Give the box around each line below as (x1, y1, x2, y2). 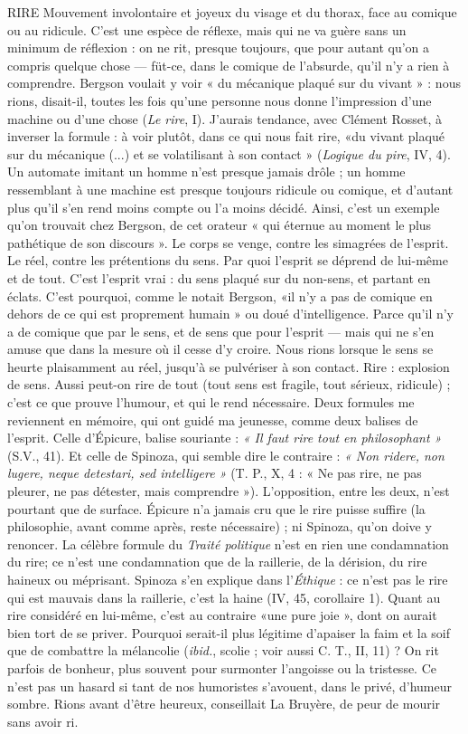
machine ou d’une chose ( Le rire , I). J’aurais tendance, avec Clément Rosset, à (7, 109, 443, 128)
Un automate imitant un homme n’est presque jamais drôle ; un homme (7, 162, 406, 181)
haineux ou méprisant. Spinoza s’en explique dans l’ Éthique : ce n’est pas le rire (7, 570, 448, 588)
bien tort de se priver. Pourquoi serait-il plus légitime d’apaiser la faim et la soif (7, 623, 451, 642)
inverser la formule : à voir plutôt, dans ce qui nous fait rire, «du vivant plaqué (7, 127, 445, 146)
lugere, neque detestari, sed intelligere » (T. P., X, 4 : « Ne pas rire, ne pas (7, 463, 422, 482)
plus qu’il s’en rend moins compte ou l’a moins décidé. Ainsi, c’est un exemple (7, 197, 440, 216)
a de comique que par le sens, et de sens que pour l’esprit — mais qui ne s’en (7, 321, 435, 340)
